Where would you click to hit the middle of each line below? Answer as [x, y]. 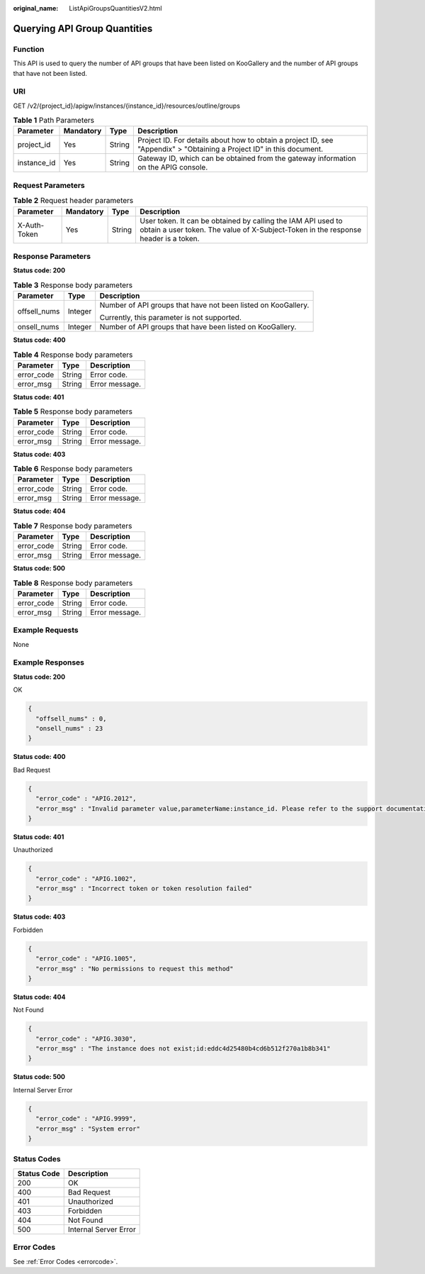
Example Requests [46, 630]
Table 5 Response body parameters [73, 411]
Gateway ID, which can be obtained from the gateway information [246, 158]
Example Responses [49, 663]
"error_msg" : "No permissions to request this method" [135, 969]
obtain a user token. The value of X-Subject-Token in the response [250, 229]
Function [29, 49]
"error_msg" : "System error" [88, 1129]
